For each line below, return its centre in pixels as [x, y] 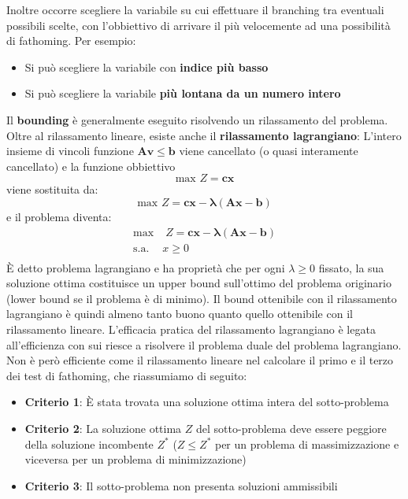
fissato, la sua [351, 267]
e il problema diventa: [59, 216]
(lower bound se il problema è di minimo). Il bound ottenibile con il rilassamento [202, 298]
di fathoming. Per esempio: [71, 41]
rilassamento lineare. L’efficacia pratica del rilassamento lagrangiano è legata [191, 329]
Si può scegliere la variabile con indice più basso [147, 67]
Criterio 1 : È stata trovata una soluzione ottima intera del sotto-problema [207, 402]
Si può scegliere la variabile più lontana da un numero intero [183, 93]
